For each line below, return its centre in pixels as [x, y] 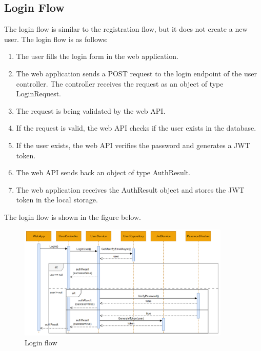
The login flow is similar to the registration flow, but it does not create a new [126, 29]
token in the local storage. [57, 200]
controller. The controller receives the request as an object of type [120, 83]
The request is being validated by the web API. [91, 110]
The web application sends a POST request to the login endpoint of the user [136, 73]
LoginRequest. [38, 94]
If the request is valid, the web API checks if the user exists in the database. [136, 128]
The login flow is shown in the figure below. [73, 216]
